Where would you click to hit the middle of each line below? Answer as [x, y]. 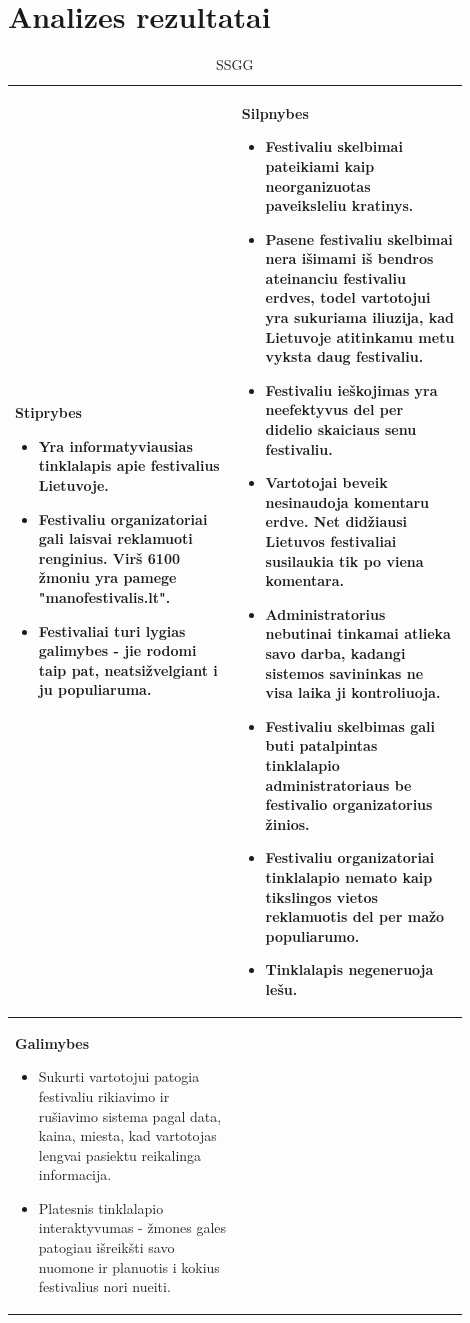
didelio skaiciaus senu [341, 429]
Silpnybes [275, 112]
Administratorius [325, 613]
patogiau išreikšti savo [106, 1247]
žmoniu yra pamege [107, 577]
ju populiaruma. [95, 689]
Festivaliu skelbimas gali [350, 725]
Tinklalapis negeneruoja [349, 969]
